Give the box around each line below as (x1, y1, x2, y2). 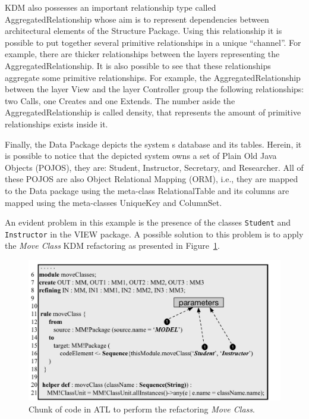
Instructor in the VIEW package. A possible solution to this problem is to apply (5, 227, 304, 240)
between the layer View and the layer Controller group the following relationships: (5, 83, 304, 95)
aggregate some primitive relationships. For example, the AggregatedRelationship (5, 71, 301, 83)
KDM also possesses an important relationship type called (5, 1, 216, 13)
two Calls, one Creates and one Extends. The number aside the (5, 94, 235, 107)
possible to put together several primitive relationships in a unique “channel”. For (5, 36, 301, 48)
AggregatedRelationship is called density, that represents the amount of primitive (5, 106, 301, 118)
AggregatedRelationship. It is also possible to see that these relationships (5, 59, 271, 71)
